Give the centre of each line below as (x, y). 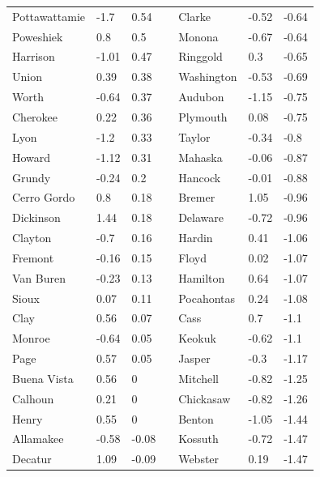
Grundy (32, 177)
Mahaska (201, 157)
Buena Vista (43, 378)
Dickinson (36, 217)
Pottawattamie (49, 16)
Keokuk (197, 338)
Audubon (201, 97)
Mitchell (198, 378)
